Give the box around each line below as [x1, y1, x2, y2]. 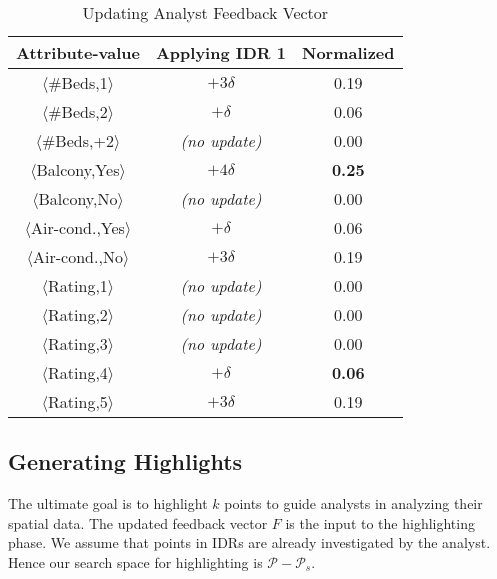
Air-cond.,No [33, 245, 123, 268]
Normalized [302, 41, 395, 64]
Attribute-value [16, 41, 140, 64]
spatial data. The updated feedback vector [8, 512, 268, 533]
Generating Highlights [8, 446, 243, 477]
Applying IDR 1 [155, 41, 286, 64]
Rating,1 [48, 274, 108, 297]
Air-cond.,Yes [31, 216, 125, 239]
